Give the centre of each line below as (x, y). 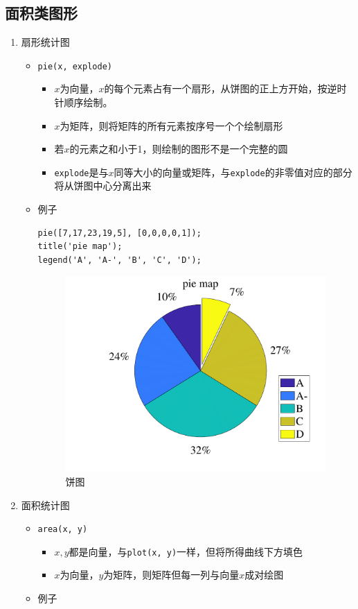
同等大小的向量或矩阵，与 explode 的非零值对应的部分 (233, 172)
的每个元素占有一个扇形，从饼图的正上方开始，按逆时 (225, 88)
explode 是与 (81, 172)
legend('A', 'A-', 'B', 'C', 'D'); (119, 260)
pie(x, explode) (75, 66)
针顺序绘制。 (83, 102)
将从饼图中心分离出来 (103, 186)
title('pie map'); (80, 247)
